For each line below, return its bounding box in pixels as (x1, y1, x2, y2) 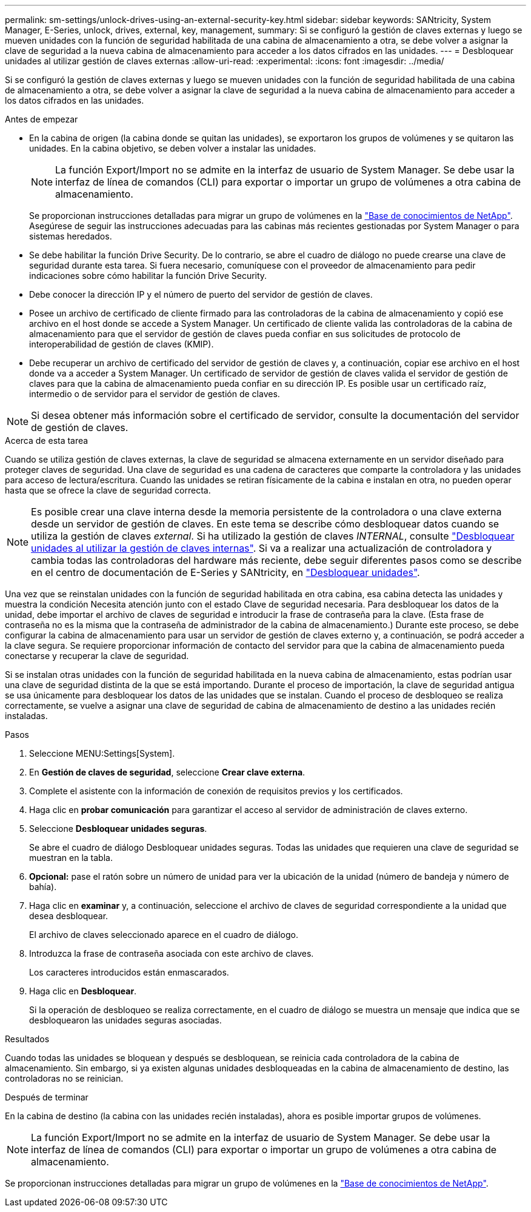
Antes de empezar (5, 114, 78, 124)
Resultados (5, 1034, 50, 1044)
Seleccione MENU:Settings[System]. (29, 748, 175, 758)
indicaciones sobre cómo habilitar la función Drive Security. (29, 270, 267, 281)
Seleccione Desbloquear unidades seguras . (29, 823, 207, 834)
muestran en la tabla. (29, 852, 113, 863)
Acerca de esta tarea (5, 435, 88, 446)
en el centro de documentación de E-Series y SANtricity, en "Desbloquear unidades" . (31, 566, 420, 578)
